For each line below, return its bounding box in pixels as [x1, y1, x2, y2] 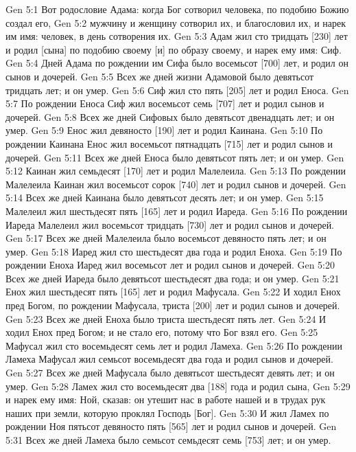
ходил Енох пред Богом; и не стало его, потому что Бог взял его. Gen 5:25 [5, 325, 318, 339]
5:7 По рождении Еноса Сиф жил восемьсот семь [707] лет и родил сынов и [5, 96, 324, 111]
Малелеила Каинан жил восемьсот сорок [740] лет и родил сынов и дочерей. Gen [5, 177, 346, 191]
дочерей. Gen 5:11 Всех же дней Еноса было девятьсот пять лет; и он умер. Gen [5, 150, 344, 164]
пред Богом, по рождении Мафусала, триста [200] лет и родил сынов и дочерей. [5, 298, 340, 313]
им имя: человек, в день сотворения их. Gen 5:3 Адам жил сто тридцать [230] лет [5, 29, 348, 43]
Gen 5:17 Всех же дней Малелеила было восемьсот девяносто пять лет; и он [5, 231, 327, 245]
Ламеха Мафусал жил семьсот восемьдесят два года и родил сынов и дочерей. [5, 352, 333, 366]
